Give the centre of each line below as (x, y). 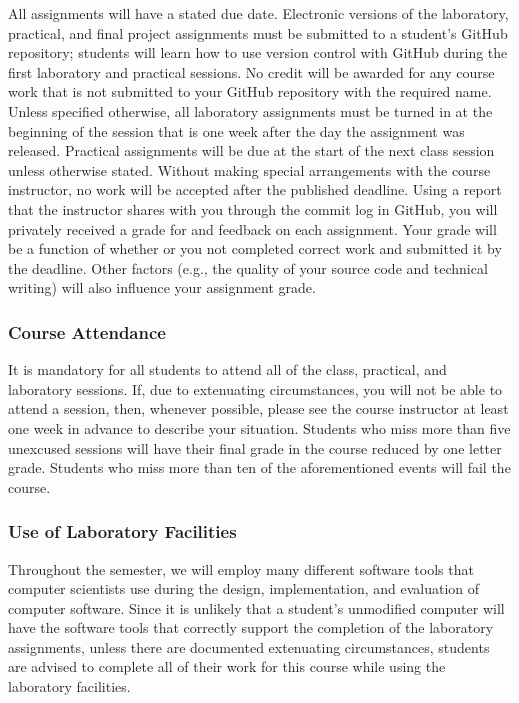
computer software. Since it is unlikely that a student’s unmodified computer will (256, 607)
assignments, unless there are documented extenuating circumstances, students (249, 646)
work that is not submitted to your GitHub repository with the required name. (250, 91)
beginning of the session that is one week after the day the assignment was (236, 130)
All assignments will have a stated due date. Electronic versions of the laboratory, (258, 13)
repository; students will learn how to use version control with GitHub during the (258, 52)
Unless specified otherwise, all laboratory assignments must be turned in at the (250, 110)
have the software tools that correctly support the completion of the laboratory (251, 627)
